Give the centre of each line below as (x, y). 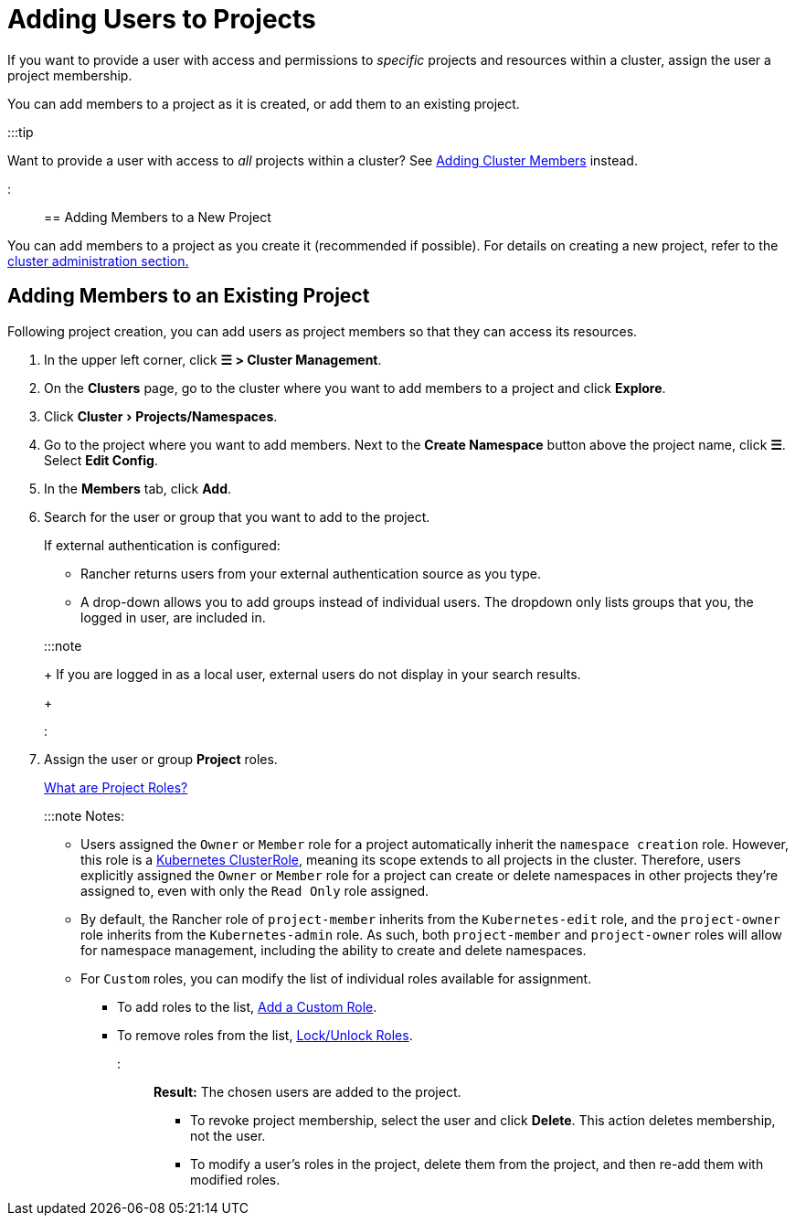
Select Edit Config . (101, 460)
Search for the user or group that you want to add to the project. (237, 516)
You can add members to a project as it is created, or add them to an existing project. (264, 103)
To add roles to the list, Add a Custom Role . (247, 1006)
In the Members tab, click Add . (138, 488)
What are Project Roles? (116, 787)
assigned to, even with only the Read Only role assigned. (255, 890)
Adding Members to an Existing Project (189, 296)
